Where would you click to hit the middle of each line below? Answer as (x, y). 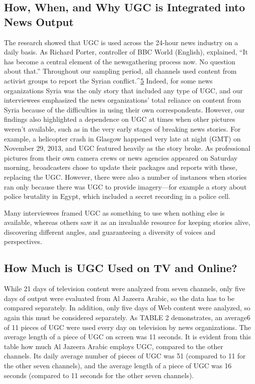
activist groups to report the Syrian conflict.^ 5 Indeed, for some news (108, 80)
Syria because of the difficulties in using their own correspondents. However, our (125, 109)
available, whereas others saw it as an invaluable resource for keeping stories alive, (127, 222)
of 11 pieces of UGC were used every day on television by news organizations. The (127, 327)
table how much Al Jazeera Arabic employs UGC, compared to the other (114, 346)
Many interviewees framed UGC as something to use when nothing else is (115, 212)
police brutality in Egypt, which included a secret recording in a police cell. (117, 196)
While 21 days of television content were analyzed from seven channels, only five (125, 288)
